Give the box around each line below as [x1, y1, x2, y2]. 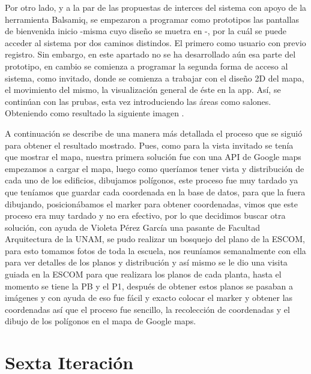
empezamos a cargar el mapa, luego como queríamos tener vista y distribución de [5, 162, 304, 174]
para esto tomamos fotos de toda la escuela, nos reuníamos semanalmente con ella [5, 244, 306, 257]
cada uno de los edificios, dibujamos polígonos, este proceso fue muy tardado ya [5, 174, 298, 186]
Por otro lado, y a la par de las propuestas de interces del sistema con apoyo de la [5, 1, 307, 13]
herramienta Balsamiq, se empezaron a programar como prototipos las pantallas [5, 13, 300, 25]
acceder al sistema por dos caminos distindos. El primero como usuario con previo [5, 36, 306, 49]
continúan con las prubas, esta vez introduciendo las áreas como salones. [5, 95, 271, 107]
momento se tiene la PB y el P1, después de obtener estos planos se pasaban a [5, 279, 293, 292]
